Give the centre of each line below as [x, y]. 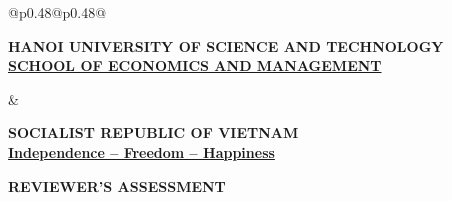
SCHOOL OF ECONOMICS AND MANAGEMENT [195, 65]
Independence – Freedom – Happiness [141, 151]
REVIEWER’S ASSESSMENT [117, 185]
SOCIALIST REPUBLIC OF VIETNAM [153, 132]
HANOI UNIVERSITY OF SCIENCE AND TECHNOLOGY [226, 45]
